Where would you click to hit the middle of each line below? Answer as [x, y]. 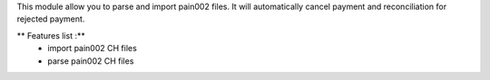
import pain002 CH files [93, 49]
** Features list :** [51, 35]
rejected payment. [51, 19]
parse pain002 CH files [91, 61]
